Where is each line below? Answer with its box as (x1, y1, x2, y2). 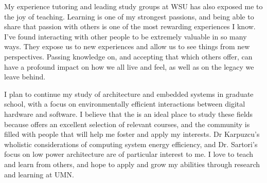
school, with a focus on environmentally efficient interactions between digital (4, 98, 245, 109)
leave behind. (4, 71, 46, 82)
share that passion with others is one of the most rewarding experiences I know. (4, 21, 256, 32)
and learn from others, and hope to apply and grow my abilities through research (4, 158, 260, 169)
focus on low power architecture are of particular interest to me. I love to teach (4, 149, 254, 159)
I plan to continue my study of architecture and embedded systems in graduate (4, 88, 254, 99)
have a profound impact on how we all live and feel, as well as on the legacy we (4, 61, 254, 72)
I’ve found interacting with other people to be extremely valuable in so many (4, 31, 247, 42)
